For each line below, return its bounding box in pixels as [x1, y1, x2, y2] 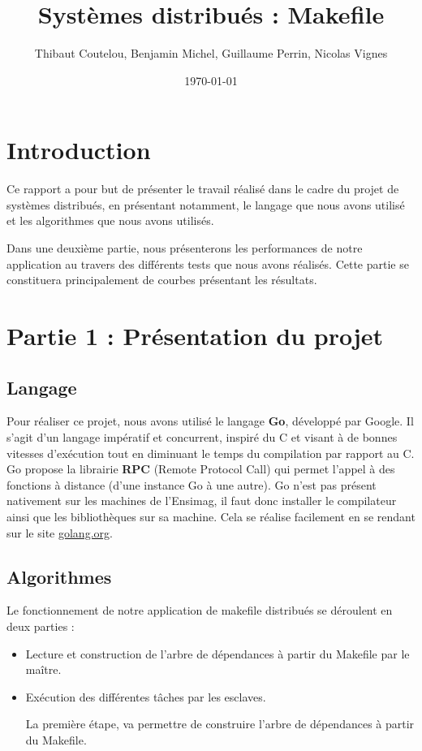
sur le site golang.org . [6, 524, 113, 541]
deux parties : [6, 617, 75, 634]
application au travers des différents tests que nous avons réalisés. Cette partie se [6, 255, 409, 272]
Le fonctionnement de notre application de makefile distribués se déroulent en [6, 602, 393, 619]
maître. [25, 661, 62, 678]
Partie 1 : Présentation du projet [6, 319, 384, 352]
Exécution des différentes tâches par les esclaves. [25, 688, 266, 705]
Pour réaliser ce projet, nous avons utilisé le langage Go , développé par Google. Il [6, 412, 414, 429]
